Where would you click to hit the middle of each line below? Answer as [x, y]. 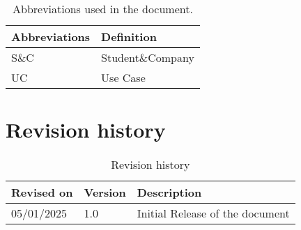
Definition [129, 36]
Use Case [123, 77]
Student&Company [148, 57]
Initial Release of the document [213, 213]
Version [105, 192]
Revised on [42, 192]
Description [169, 192]
